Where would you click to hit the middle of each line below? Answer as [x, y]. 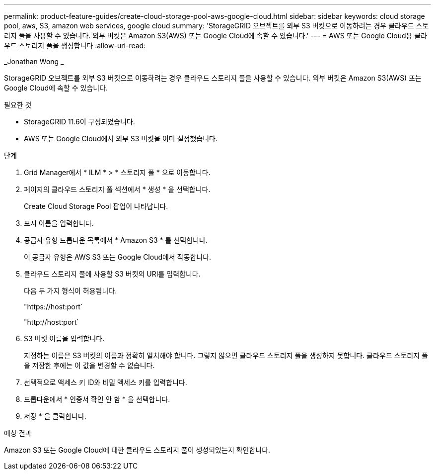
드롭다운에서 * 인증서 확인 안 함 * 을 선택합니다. [97, 399]
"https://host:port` [53, 307]
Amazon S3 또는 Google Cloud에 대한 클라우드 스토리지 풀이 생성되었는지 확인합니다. [137, 450]
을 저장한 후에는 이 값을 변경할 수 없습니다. [89, 365]
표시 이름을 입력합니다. [59, 223]
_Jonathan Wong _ [34, 61]
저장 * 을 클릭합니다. [55, 416]
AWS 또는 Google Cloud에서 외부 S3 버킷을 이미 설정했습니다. [121, 139]
